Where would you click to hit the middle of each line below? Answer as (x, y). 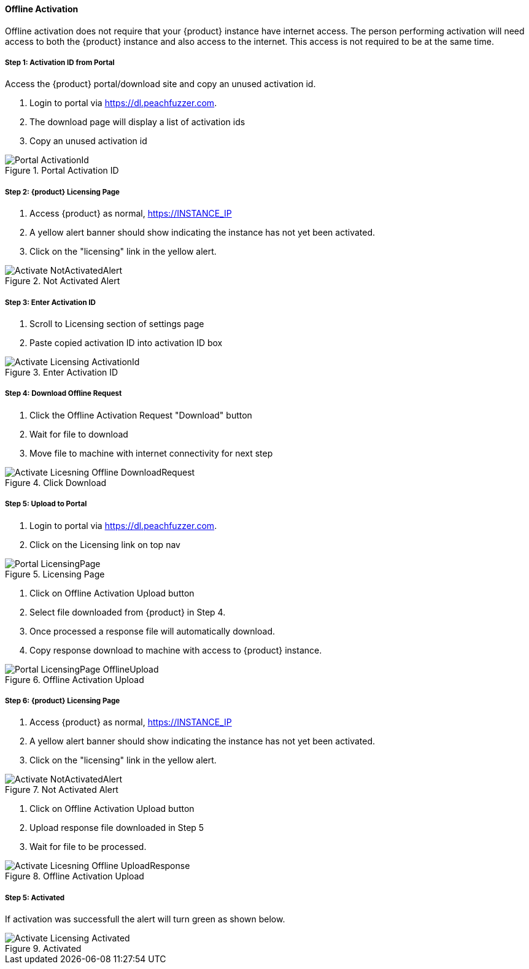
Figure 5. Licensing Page (55, 574)
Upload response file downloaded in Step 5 (117, 828)
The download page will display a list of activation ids (137, 122)
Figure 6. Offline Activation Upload (75, 679)
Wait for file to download (79, 434)
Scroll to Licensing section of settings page (117, 323)
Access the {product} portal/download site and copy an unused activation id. (160, 84)
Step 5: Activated (35, 898)
